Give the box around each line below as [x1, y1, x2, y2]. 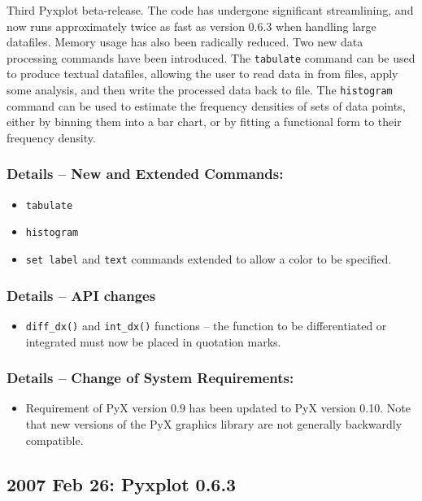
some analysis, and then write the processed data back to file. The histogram [7, 81, 393, 98]
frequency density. [7, 129, 96, 146]
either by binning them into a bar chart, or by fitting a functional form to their [7, 113, 402, 130]
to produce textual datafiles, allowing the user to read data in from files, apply [7, 65, 398, 82]
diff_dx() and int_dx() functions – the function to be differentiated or [25, 316, 387, 333]
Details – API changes [7, 285, 156, 305]
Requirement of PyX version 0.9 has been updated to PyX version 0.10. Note [25, 399, 411, 416]
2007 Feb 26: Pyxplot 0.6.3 [7, 471, 237, 496]
